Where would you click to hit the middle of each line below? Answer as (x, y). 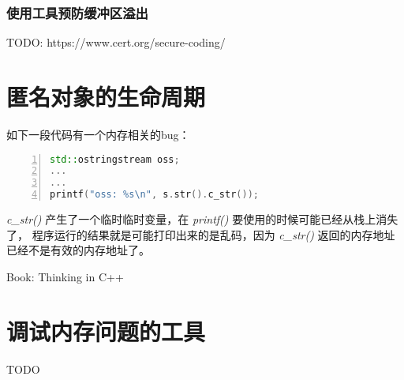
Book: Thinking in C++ (65, 276)
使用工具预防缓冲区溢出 (77, 12)
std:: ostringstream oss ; (115, 159)
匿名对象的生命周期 (106, 96)
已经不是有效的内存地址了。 (78, 250)
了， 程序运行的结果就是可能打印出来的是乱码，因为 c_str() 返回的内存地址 (201, 234)
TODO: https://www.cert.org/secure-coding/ (116, 42)
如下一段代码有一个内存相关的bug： (98, 134)
